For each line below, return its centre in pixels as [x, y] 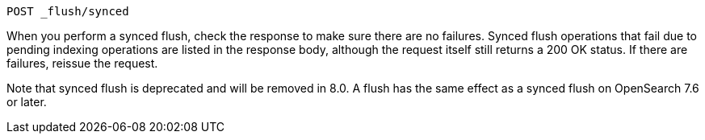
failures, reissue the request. [82, 63]
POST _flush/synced [68, 11]
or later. [27, 102]
